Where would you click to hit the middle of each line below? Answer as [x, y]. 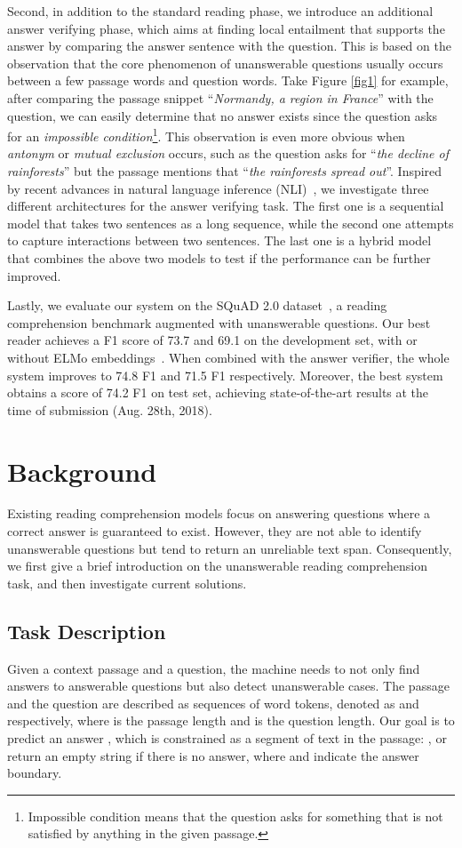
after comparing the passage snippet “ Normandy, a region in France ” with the [220, 97]
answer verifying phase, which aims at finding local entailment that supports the [226, 28]
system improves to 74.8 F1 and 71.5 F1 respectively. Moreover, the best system [225, 375]
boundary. [35, 773]
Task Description [87, 631]
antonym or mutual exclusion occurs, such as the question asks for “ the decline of [228, 153]
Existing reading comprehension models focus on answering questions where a [219, 513]
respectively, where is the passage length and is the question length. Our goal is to [231, 720]
